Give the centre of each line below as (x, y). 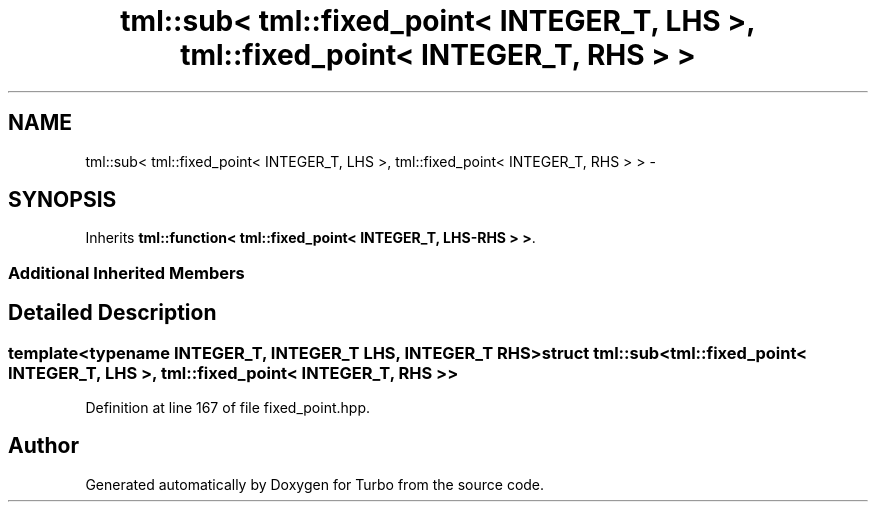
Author (43, 446)
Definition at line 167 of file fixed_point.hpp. (227, 408)
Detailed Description (112, 313)
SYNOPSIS (62, 200)
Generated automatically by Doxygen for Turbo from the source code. (315, 484)
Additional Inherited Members (126, 272)
